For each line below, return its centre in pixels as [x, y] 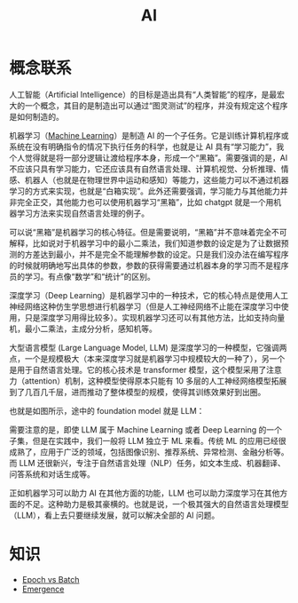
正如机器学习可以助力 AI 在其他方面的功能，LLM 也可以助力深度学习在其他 [145, 493]
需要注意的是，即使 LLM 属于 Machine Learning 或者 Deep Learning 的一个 [145, 429]
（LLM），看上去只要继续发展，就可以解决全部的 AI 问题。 [114, 515]
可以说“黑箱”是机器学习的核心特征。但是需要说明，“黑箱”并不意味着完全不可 [148, 232]
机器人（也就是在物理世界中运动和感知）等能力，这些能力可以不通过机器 [157, 179]
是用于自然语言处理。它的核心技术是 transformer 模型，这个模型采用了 [138, 369]
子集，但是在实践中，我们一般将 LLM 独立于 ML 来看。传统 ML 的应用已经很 [148, 440]
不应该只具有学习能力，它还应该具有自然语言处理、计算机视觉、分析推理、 [145, 169]
